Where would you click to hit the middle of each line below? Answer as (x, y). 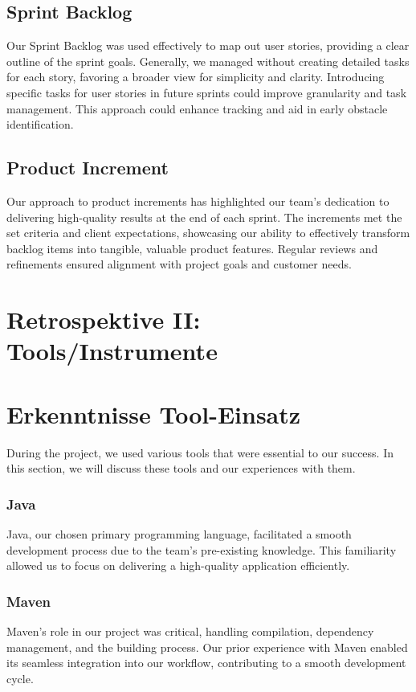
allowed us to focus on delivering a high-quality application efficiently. (178, 565)
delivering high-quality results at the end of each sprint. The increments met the (204, 217)
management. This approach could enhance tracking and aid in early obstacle (197, 108)
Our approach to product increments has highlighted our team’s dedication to (198, 201)
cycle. (20, 678)
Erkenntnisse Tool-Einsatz (154, 414)
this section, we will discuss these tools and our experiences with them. (181, 468)
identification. (40, 124)
